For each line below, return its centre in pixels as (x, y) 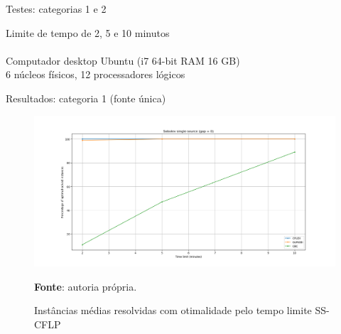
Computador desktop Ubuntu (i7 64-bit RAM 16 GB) (123, 60)
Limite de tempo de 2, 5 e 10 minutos (88, 32)
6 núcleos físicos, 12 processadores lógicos (96, 74)
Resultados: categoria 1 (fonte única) (86, 98)
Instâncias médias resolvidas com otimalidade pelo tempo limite (173, 310)
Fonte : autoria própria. (86, 286)
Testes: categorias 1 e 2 (56, 9)
